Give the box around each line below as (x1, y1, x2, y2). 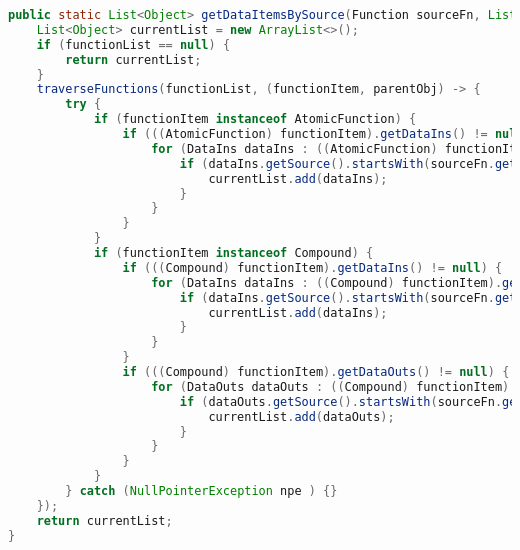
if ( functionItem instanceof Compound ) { (93, 246, 374, 260)
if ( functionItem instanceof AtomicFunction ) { (93, 112, 417, 127)
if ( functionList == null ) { (36, 37, 231, 52)
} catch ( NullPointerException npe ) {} (65, 484, 338, 498)
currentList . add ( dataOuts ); (208, 409, 395, 424)
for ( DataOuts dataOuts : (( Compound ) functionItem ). (151, 379, 517, 394)
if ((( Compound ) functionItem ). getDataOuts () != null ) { (122, 365, 510, 379)
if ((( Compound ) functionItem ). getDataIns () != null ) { (122, 260, 503, 275)
